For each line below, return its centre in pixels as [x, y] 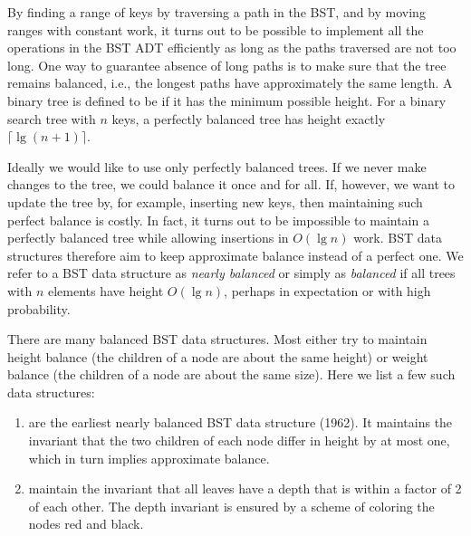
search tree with [52, 118]
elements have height [106, 290]
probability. [39, 308]
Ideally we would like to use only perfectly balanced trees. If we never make [217, 166]
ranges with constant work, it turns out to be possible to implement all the [216, 29]
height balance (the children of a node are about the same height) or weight [218, 356]
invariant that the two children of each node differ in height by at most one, [239, 440]
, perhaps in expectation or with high [327, 290]
